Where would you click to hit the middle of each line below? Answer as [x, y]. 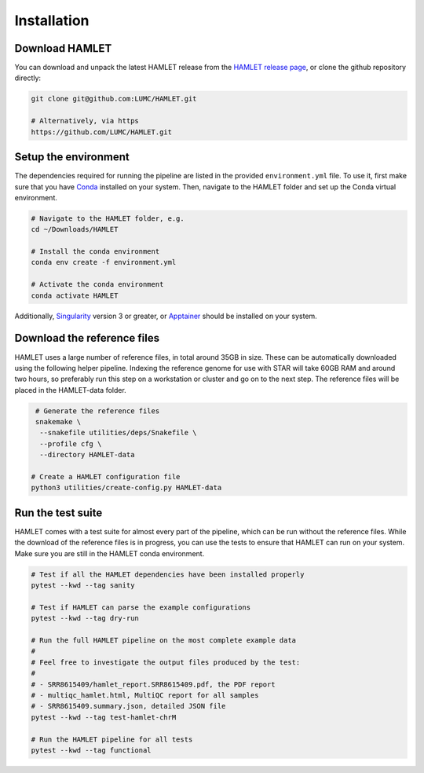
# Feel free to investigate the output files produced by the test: [166, 662]
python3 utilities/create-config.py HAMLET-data [126, 488]
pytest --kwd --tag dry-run [85, 618]
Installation [52, 20]
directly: [28, 78]
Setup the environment [72, 157]
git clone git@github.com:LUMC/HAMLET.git [114, 99]
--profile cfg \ [71, 443]
